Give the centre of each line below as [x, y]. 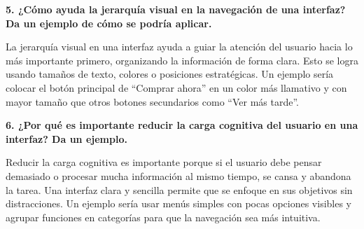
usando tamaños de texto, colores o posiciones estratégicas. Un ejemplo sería [170, 74]
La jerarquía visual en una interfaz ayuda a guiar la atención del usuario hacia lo [179, 47]
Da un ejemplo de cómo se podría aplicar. [109, 23]
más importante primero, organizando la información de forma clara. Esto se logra [182, 60]
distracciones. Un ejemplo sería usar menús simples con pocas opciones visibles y [179, 203]
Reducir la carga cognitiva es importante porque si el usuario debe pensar [164, 162]
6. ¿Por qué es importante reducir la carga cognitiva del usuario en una [182, 125]
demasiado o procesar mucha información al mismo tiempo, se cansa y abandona [178, 175]
